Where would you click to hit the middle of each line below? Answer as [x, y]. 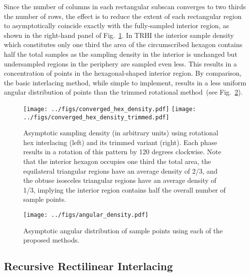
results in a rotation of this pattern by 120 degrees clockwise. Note [122, 152]
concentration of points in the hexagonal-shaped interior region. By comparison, [123, 73]
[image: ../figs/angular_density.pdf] [86, 215]
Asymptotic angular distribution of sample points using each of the [123, 230]
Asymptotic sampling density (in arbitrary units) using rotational [121, 133]
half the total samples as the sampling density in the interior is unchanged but [121, 54]
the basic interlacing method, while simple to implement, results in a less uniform [125, 82]
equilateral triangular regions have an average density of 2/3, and [121, 170]
